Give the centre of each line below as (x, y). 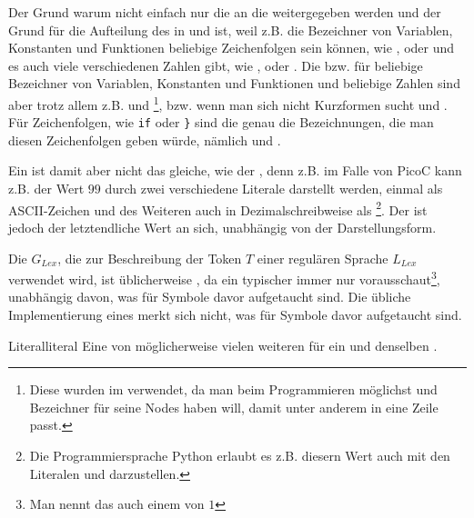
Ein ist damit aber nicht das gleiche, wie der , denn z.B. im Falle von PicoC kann (235, 170)
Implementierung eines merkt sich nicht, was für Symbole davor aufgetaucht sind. (235, 314)
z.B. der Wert (46, 189)
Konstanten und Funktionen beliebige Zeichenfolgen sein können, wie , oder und (232, 48)
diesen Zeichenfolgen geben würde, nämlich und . (145, 139)
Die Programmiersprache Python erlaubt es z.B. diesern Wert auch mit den (240, 455)
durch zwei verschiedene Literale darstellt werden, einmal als (274, 189)
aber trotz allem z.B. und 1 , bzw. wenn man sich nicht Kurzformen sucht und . (228, 103)
